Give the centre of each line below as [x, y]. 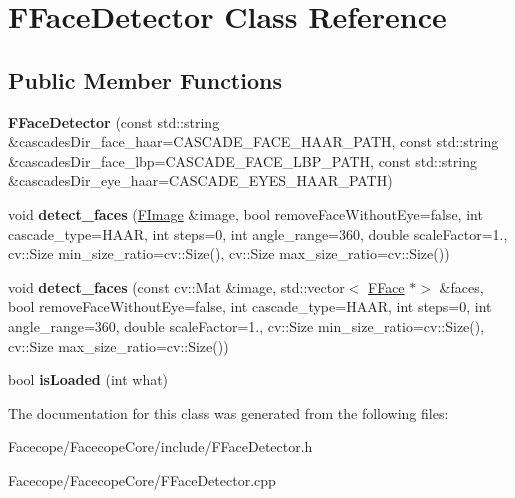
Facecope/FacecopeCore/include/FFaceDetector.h [160, 446]
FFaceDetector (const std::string [114, 121]
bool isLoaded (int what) [88, 379]
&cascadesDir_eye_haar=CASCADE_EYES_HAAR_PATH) [200, 180]
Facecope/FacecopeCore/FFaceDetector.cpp [142, 479]
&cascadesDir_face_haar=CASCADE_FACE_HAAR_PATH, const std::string [253, 141]
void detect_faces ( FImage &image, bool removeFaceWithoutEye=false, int [245, 213]
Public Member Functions [145, 79]
